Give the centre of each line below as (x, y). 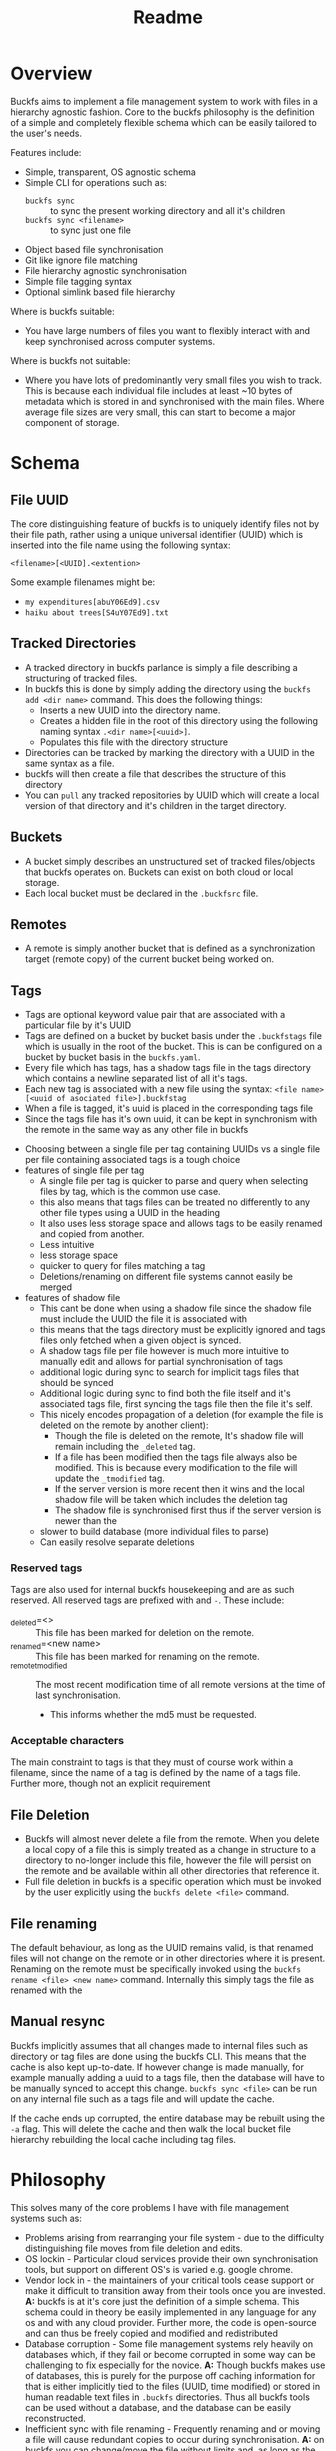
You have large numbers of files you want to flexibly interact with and (167, 330)
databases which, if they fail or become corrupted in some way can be (170, 2354)
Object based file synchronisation (94, 249)
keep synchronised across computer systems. (120, 341)
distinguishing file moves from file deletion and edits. (133, 2248)
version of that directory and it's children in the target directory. (155, 805)
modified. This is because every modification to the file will (176, 1468)
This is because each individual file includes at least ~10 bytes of (158, 390)
